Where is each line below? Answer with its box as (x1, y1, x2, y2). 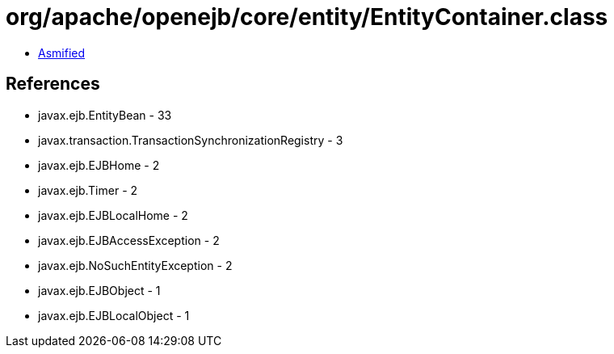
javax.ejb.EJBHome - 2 (38, 158, 160, 172)
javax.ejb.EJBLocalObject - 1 (38, 308, 190, 322)
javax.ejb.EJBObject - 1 (38, 283, 161, 297)
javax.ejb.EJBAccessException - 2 (38, 233, 220, 247)
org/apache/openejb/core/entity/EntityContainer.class (6, 3, 608, 31)
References (6, 74, 100, 95)
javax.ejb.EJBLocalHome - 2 (38, 208, 188, 222)
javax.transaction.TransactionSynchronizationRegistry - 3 (38, 133, 343, 147)
